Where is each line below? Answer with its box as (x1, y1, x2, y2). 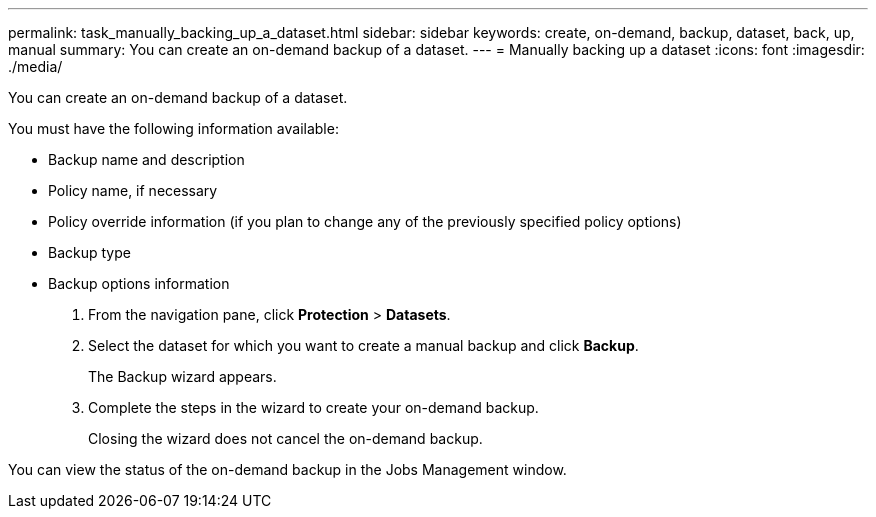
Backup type (48, 244, 131, 261)
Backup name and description (48, 151, 245, 168)
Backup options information (48, 275, 230, 292)
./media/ (8, 58, 63, 75)
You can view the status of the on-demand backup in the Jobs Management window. (8, 461, 567, 478)
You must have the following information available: (8, 120, 339, 137)
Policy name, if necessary (48, 182, 218, 199)
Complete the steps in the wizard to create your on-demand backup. (88, 399, 539, 416)
